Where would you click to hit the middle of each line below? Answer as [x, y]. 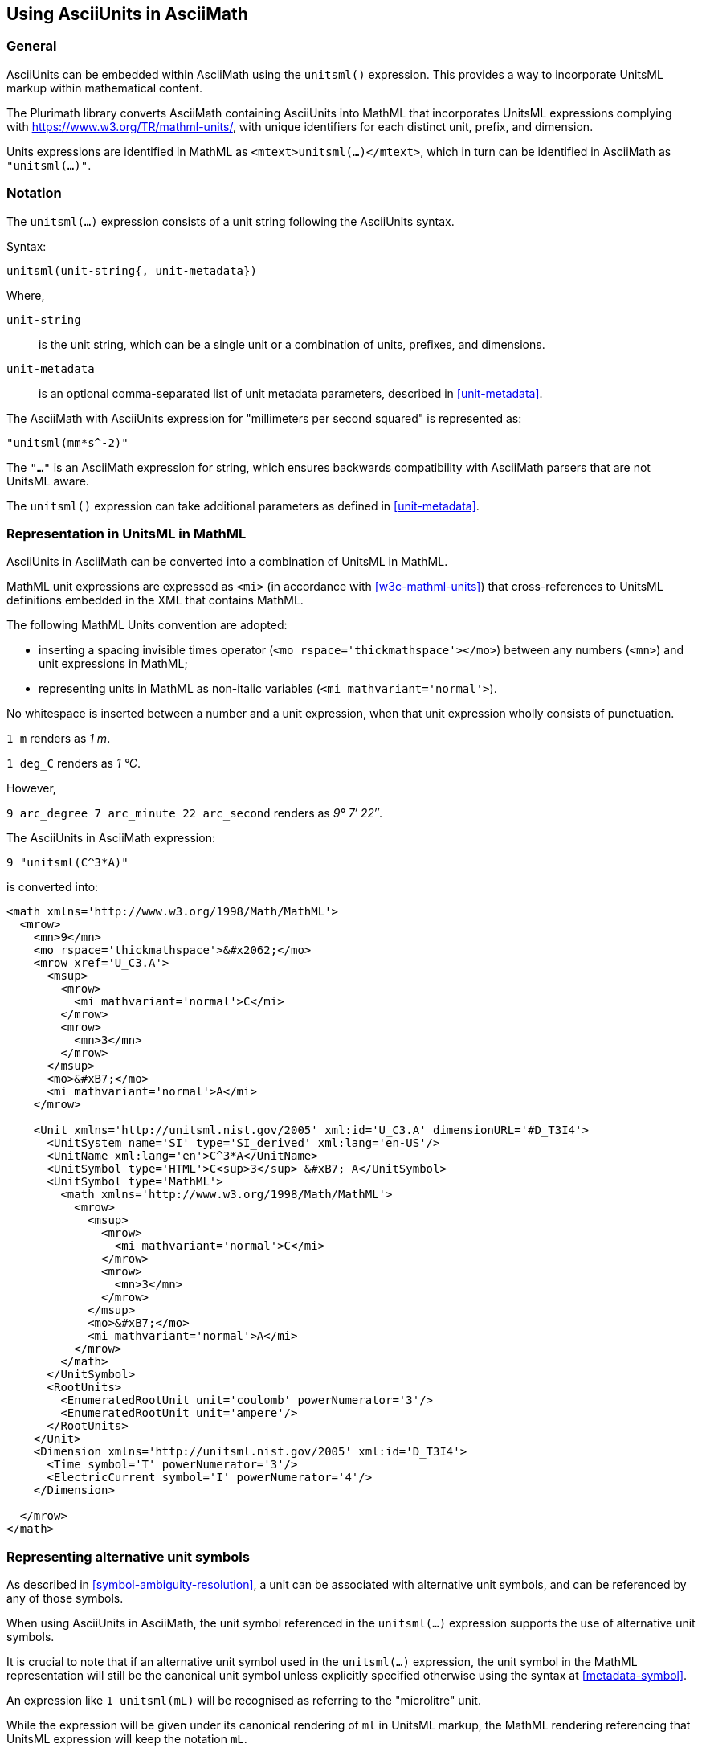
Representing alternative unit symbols [128, 1556]
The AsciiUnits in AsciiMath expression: [111, 838]
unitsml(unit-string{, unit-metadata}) [132, 270]
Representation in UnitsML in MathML [127, 533]
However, [31, 788]
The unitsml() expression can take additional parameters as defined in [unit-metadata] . [243, 506]
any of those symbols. [65, 1598]
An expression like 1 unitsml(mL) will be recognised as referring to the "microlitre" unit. [244, 1701]
